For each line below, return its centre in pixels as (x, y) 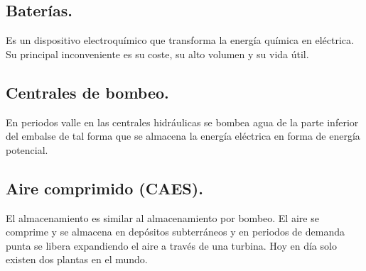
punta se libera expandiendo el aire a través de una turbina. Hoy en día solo (171, 245)
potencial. (27, 149)
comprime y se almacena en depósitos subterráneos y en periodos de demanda (175, 232)
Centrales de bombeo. (87, 92)
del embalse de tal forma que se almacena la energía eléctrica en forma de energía (183, 136)
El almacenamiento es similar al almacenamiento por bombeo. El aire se (162, 217)
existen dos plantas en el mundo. (77, 259)
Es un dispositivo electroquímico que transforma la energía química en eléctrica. (180, 40)
